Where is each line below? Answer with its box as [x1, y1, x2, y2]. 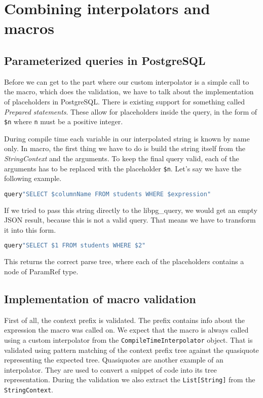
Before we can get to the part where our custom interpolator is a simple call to [4, 76, 249, 87]
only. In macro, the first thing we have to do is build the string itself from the [4, 143, 246, 154]
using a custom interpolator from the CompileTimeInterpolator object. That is [4, 334, 253, 345]
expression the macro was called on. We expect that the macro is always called [4, 324, 249, 335]
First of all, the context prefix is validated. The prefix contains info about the [4, 314, 245, 325]
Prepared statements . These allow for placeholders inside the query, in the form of [4, 106, 257, 117]
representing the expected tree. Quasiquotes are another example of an [4, 354, 223, 365]
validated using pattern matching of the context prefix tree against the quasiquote [4, 344, 259, 355]
